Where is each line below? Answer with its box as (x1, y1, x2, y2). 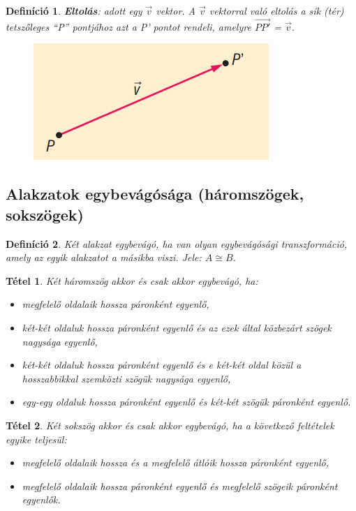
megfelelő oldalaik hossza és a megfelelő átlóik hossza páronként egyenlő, (22, 455, 329, 470)
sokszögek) (6, 203, 84, 225)
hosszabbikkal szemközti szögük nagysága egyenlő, (22, 371, 231, 385)
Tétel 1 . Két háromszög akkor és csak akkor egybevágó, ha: (6, 273, 258, 288)
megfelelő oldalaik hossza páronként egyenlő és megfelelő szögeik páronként (22, 478, 338, 493)
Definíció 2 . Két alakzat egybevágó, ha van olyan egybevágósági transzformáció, (6, 236, 348, 251)
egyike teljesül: (6, 431, 67, 446)
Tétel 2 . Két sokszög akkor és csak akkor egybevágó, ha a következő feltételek (6, 417, 334, 432)
